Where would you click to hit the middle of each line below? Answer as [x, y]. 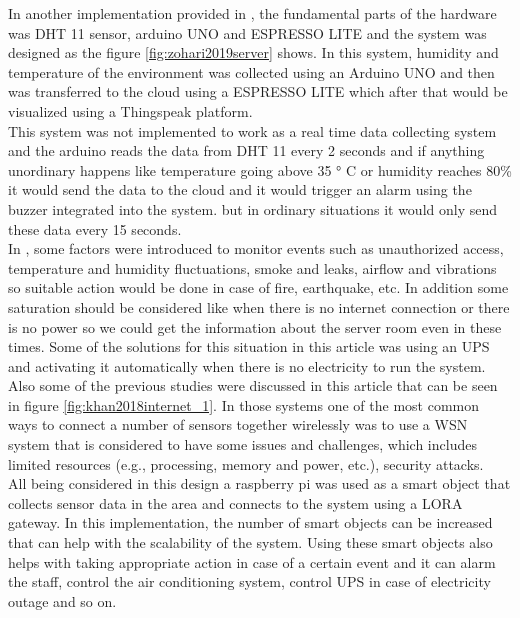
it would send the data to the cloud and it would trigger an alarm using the [240, 189]
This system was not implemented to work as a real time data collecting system [252, 130]
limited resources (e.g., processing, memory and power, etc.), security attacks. [246, 463]
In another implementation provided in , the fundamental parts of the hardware [252, 13]
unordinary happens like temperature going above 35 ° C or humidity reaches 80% [260, 169]
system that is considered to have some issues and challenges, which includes [242, 444]
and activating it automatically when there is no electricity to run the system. [247, 365]
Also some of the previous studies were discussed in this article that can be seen [253, 385]
